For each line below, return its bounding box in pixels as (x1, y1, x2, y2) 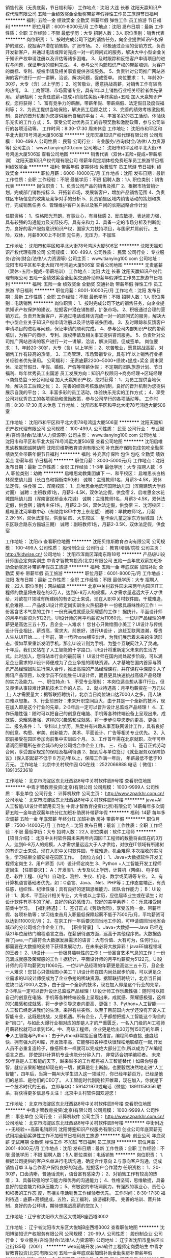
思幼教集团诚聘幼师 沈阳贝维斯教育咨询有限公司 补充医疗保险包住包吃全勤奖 (5, 445, 164, 451)
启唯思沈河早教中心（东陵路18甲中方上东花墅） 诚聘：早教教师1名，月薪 (5, 509, 156, 514)
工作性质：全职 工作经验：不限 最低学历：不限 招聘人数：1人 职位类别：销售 (5, 176, 164, 182)
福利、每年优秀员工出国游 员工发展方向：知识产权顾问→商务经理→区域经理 (5, 370, 162, 376)
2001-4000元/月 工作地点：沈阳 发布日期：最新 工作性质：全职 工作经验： (5, 1145, 160, 1151)
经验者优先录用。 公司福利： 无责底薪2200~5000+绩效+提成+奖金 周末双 (9, 357, 164, 363)
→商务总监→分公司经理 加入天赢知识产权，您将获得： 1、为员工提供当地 (5, 377, 157, 382)
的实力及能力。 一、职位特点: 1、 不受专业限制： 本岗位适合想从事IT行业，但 (5, 678, 165, 685)
